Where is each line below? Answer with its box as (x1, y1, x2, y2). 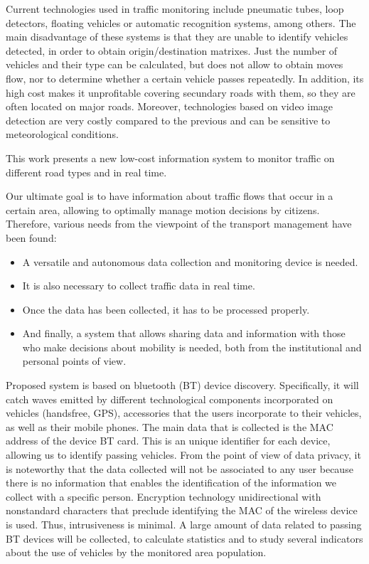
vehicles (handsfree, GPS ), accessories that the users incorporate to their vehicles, (6, 405, 362, 420)
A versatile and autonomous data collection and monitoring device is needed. (22, 254, 358, 269)
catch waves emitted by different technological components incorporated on (6, 391, 333, 406)
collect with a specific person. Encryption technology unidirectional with (6, 489, 321, 504)
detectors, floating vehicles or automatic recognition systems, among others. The (6, 15, 356, 30)
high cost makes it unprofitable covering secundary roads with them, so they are (6, 85, 355, 100)
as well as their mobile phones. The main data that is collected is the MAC (6, 419, 333, 434)
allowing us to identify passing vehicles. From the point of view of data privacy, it (6, 447, 361, 462)
